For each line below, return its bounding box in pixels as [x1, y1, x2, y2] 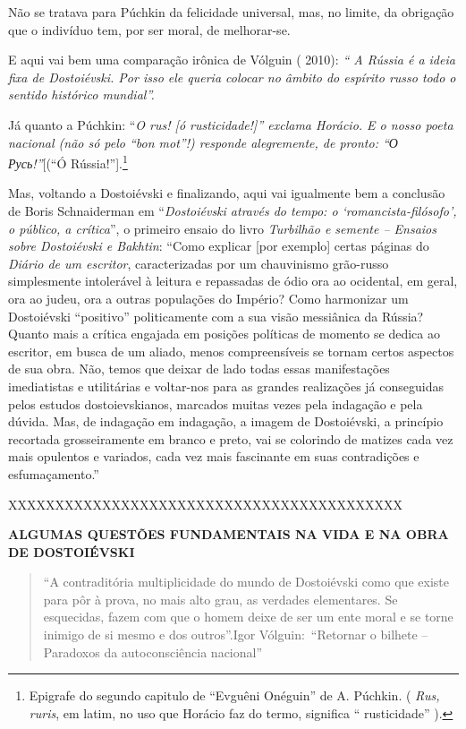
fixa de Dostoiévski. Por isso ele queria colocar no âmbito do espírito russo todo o [8, 67, 456, 86]
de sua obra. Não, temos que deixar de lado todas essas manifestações [8, 359, 390, 378]
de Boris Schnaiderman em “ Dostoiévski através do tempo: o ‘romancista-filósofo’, [8, 202, 457, 219]
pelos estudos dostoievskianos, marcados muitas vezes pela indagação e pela [8, 394, 423, 413]
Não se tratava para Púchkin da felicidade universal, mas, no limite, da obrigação [8, 3, 454, 21]
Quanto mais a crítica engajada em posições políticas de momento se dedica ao [8, 324, 440, 343]
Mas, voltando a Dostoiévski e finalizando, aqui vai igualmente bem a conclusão [8, 184, 445, 202]
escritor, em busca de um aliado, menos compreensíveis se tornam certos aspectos [8, 341, 454, 360]
